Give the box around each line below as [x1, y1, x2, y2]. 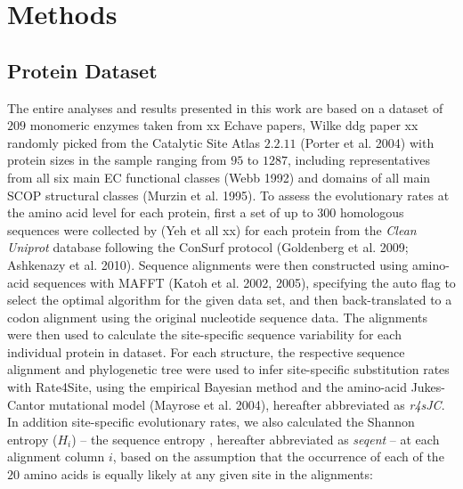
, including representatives [287, 151, 431, 169]
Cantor [7, 395, 45, 413]
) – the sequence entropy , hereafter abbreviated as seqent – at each [71, 429, 440, 448]
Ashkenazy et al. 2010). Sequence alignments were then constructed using [7, 255, 409, 273]
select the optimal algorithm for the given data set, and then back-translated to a [7, 290, 452, 309]
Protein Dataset [7, 56, 158, 84]
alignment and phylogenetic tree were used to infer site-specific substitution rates [7, 360, 450, 379]
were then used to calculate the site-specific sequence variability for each [7, 325, 402, 344]
